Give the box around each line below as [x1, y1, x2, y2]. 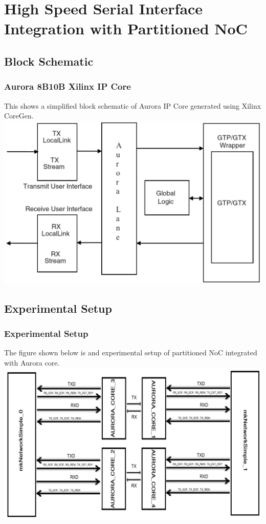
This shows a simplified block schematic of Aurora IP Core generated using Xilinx [4, 100, 261, 111]
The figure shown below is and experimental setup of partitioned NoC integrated [4, 347, 257, 358]
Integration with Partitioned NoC [4, 18, 248, 39]
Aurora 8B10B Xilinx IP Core [4, 80, 131, 93]
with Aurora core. [4, 357, 60, 368]
